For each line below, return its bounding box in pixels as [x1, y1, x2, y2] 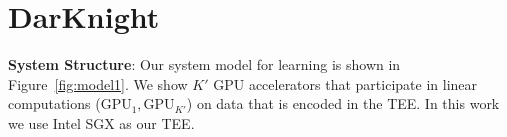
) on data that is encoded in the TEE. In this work [186, 93, 500, 114]
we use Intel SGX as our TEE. [8, 112, 195, 133]
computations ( [8, 93, 101, 114]
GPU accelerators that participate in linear [213, 73, 478, 94]
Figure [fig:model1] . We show [8, 73, 188, 94]
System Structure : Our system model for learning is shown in [8, 54, 401, 75]
